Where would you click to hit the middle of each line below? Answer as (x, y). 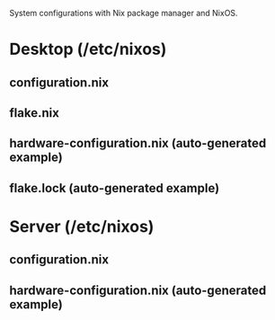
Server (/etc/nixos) (82, 226)
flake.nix (35, 113)
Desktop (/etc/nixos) (88, 49)
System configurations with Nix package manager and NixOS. (124, 13)
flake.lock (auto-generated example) (115, 188)
